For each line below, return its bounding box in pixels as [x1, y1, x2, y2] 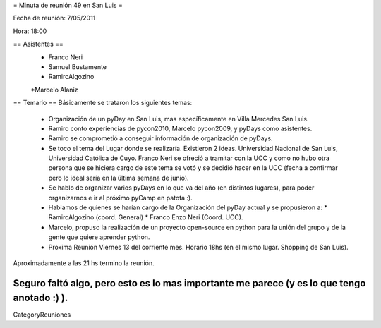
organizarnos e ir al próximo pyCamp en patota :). [48, 193, 193, 202]
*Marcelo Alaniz [30, 85, 78, 94]
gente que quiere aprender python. [48, 233, 150, 241]
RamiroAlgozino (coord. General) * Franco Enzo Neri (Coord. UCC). [48, 213, 243, 221]
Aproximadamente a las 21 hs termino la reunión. [13, 258, 155, 267]
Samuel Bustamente [48, 62, 107, 71]
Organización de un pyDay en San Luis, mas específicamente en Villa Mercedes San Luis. [48, 114, 309, 123]
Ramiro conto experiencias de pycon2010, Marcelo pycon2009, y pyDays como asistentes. [48, 124, 313, 133]
